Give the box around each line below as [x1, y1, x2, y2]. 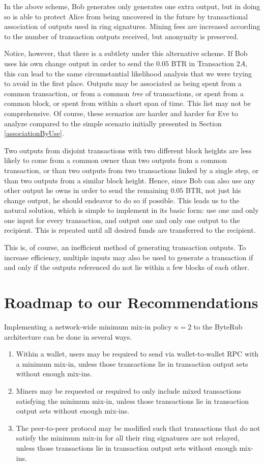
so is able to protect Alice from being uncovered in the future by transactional [4, 11, 248, 21]
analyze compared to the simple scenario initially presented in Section [4, 118, 222, 128]
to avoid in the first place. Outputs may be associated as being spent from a [4, 78, 242, 89]
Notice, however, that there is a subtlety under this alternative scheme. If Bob [4, 48, 248, 59]
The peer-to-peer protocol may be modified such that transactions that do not [16, 422, 260, 433]
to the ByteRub [193, 321, 243, 332]
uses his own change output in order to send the [4, 58, 154, 68]
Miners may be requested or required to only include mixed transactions [16, 385, 242, 396]
